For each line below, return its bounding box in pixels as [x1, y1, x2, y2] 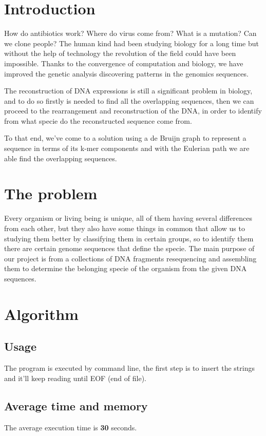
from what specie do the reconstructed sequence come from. [4, 115, 192, 126]
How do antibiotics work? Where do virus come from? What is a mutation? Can [4, 28, 257, 39]
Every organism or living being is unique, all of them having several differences [4, 213, 252, 223]
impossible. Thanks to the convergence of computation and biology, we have [4, 58, 243, 68]
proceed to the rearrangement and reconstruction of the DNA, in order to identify [4, 105, 262, 116]
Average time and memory [4, 397, 148, 413]
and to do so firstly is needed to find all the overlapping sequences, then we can [4, 95, 254, 106]
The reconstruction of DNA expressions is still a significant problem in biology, [4, 85, 253, 96]
